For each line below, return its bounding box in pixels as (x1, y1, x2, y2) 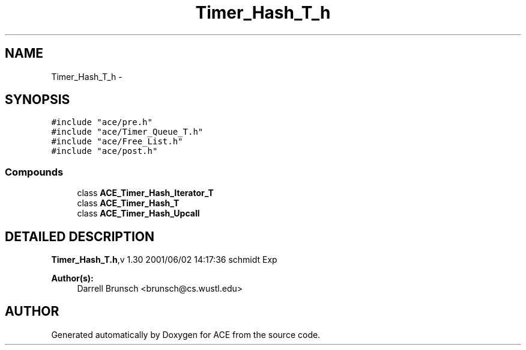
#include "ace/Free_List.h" (51, 137, 183, 147)
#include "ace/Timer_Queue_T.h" (51, 127, 204, 137)
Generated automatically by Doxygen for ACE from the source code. (51, 329, 321, 340)
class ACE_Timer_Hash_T (77, 198, 180, 209)
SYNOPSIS (5, 92, 70, 108)
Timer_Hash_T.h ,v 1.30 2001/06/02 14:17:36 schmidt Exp (51, 254, 277, 265)
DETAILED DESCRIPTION (5, 229, 155, 244)
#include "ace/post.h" (51, 146, 158, 156)
